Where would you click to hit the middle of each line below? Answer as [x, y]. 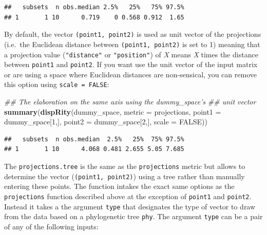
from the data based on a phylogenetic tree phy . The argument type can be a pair [133, 216]
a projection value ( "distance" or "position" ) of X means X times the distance [131, 54]
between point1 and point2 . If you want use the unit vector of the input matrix [131, 64]
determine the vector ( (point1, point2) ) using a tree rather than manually [125, 176]
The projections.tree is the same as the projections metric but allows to [125, 166]
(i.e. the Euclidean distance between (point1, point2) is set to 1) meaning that [132, 44]
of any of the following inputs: [51, 226]
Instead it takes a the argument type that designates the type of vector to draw [130, 206]
